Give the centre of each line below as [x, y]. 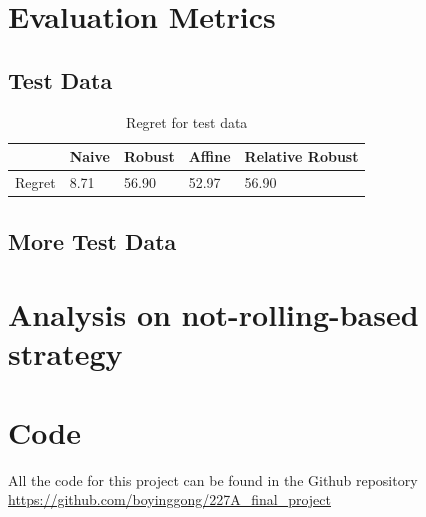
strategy [65, 353]
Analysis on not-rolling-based [213, 314]
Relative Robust [301, 156]
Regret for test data [187, 121]
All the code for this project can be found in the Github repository [213, 479]
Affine [209, 156]
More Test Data [92, 240]
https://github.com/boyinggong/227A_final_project [169, 499]
